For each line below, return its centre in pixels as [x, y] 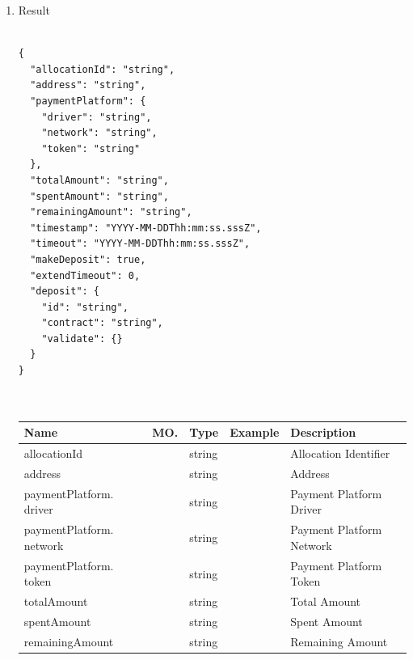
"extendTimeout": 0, [85, 275]
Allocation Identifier [340, 453]
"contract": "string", [102, 323]
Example [255, 432]
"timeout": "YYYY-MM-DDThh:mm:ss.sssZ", [140, 244]
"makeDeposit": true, [88, 259]
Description [323, 432]
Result [34, 10]
